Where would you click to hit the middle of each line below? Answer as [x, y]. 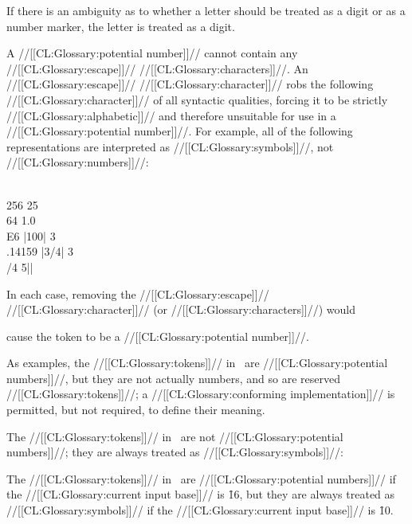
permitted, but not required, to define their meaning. [136, 410]
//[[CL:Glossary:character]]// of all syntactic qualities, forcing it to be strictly [197, 99]
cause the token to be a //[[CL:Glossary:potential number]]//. [158, 336]
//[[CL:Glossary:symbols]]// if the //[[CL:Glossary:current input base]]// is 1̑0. [200, 510]
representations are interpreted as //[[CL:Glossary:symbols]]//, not [170, 146]
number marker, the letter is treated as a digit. [121, 26]
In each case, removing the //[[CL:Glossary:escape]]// [138, 293]
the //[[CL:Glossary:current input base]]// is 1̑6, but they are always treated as [201, 494]
